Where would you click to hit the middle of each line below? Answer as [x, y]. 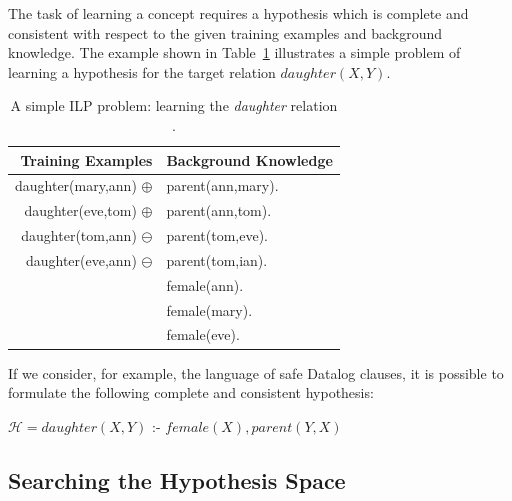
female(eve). [203, 334]
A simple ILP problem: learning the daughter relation [174, 105]
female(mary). [209, 309]
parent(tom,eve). [217, 235]
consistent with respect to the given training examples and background [225, 32]
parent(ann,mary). [222, 185]
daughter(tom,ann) [79, 235]
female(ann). [205, 284]
